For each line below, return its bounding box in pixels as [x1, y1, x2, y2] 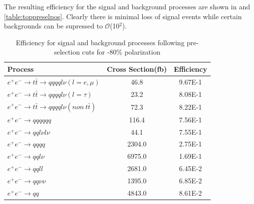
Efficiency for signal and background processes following [16, 37, 185, 47]
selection [54, 47, 80, 57]
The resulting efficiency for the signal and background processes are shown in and [4, 1, 250, 11]
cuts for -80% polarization [82, 47, 160, 57]
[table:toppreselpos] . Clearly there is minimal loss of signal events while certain [4, 11, 242, 21]
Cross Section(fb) [107, 63, 167, 74]
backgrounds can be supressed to [4, 21, 103, 31]
